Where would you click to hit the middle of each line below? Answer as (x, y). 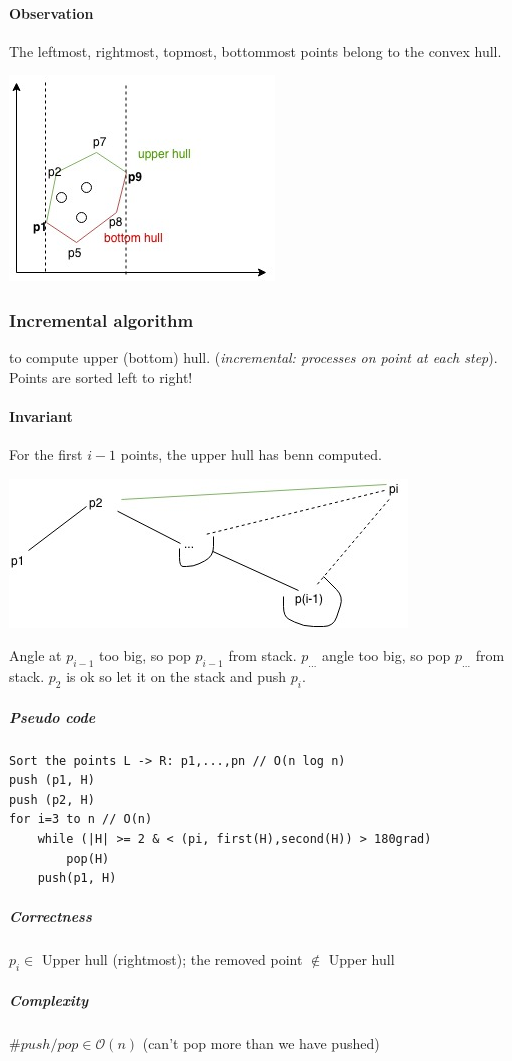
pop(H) (88, 858)
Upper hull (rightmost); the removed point (172, 959)
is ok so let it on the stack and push (176, 676)
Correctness (50, 916)
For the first (46, 454)
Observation (51, 12)
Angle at (35, 655)
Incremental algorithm (101, 319)
